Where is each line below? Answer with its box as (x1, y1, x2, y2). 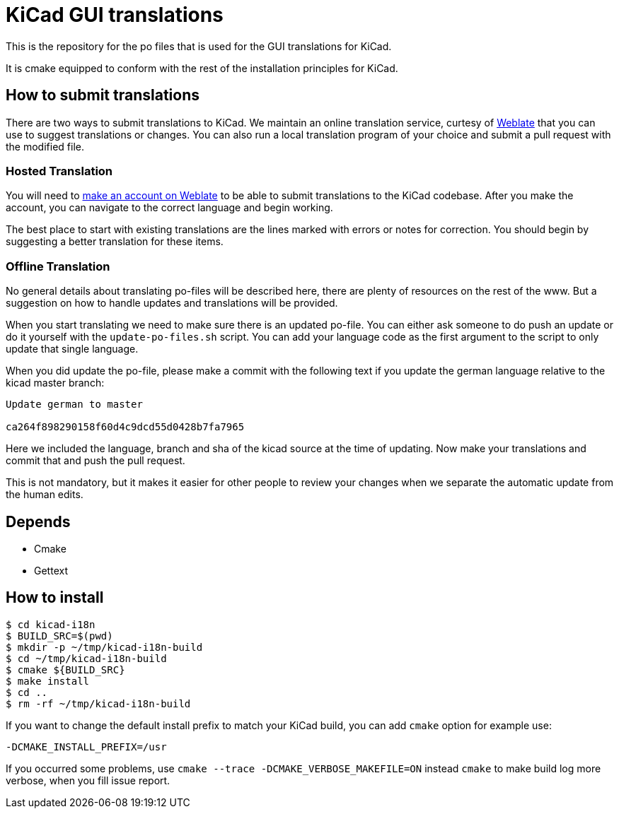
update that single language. (6, 343, 139, 355)
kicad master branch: (6, 377, 105, 389)
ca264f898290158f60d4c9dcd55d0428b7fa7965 (6, 421, 245, 433)
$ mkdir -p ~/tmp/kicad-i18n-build (6, 641, 203, 653)
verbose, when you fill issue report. (6, 774, 170, 786)
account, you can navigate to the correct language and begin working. (6, 201, 333, 214)
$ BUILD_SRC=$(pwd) (6, 630, 113, 642)
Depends (6, 512, 71, 531)
